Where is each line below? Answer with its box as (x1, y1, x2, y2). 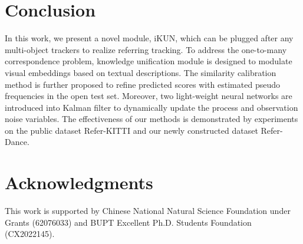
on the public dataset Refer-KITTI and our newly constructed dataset (5, 124, 258, 136)
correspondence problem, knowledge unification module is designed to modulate (5, 55, 292, 67)
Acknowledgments (5, 170, 153, 194)
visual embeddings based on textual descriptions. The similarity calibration (5, 66, 276, 78)
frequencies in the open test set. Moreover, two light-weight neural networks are (5, 90, 292, 102)
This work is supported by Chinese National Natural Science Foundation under (5, 205, 291, 217)
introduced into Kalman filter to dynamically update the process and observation (5, 101, 298, 113)
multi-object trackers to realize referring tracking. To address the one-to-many (5, 43, 287, 55)
